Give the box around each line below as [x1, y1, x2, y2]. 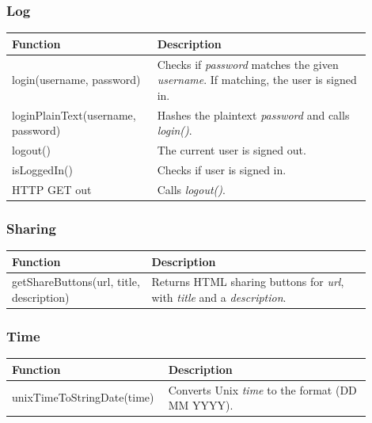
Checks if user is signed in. [157, 161, 287, 177]
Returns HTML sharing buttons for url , [151, 273, 344, 290]
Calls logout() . [157, 181, 226, 197]
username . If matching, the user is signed [157, 71, 357, 88]
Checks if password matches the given [157, 55, 339, 72]
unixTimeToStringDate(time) [12, 389, 154, 406]
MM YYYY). [168, 397, 233, 413]
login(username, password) [12, 71, 141, 88]
